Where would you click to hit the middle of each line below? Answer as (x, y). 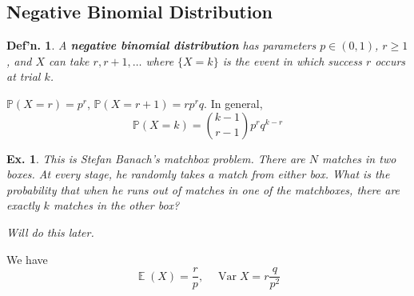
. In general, (233, 103)
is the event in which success (292, 60)
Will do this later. (50, 232)
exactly (23, 205)
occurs (390, 60)
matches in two (359, 158)
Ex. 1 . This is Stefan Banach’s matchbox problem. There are (156, 158)
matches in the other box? (116, 205)
